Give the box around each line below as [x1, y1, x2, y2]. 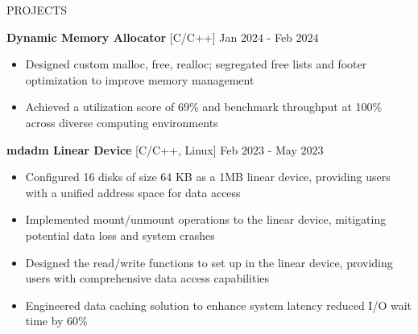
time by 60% [25, 312, 88, 329]
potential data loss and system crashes [25, 226, 215, 243]
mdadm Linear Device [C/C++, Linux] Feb [6, 141, 238, 158]
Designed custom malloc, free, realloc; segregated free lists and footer [25, 56, 367, 72]
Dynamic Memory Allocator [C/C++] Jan [6, 28, 238, 45]
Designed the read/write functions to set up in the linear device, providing [25, 254, 393, 270]
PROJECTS [6, 2, 68, 18]
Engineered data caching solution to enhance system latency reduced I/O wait [25, 296, 412, 313]
